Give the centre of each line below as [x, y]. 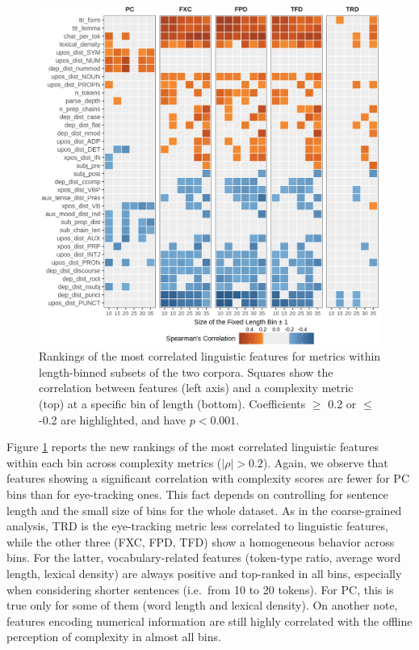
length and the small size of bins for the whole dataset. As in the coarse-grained [204, 510]
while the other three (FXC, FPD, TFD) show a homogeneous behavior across [201, 541]
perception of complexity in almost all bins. [114, 637]
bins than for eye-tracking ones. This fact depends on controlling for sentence [197, 494]
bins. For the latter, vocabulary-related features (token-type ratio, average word [204, 557]
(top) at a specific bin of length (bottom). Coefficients [172, 403]
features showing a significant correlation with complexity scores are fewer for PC [208, 478]
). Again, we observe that [325, 462]
